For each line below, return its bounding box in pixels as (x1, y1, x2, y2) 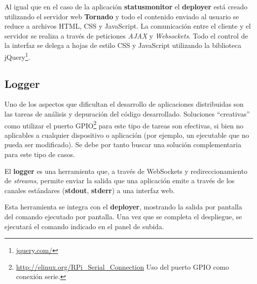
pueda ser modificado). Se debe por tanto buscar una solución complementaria (4, 139, 241, 150)
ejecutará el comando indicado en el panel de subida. (4, 221, 164, 231)
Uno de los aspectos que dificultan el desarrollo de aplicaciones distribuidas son (4, 99, 244, 109)
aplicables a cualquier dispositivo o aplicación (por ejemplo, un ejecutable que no (4, 129, 249, 140)
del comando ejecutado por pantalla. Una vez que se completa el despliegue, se (4, 211, 242, 222)
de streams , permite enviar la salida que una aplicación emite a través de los (4, 175, 235, 186)
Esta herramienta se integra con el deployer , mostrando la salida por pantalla (4, 202, 242, 212)
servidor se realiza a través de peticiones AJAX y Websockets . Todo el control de (4, 30, 248, 41)
